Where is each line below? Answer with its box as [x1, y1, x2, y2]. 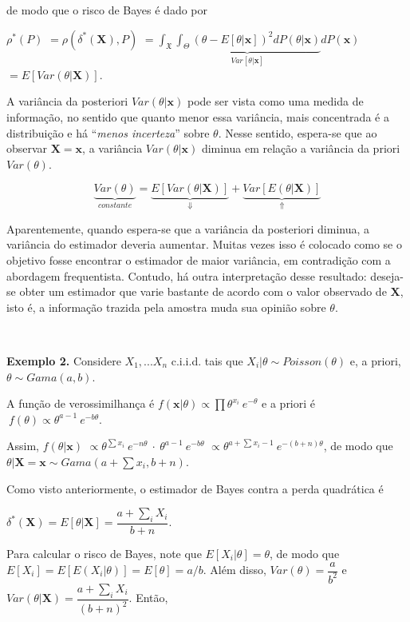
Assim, [6, 437, 39, 454]
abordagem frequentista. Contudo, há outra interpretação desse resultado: [6, 267, 367, 284]
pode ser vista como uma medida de [187, 93, 364, 110]
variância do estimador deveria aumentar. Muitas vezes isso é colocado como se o [6, 236, 402, 253]
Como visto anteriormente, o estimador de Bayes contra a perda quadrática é [6, 480, 384, 496]
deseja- [370, 267, 404, 284]
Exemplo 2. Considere [6, 352, 121, 369]
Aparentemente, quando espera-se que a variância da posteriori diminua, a [6, 220, 370, 237]
